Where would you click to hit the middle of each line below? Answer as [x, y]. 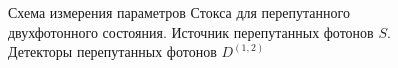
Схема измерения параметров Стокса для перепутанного [179, 12]
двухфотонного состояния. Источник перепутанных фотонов [191, 31]
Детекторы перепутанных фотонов [112, 51]
